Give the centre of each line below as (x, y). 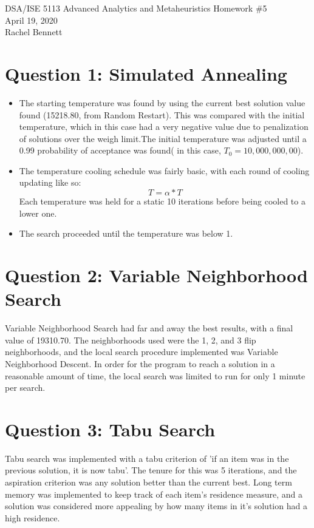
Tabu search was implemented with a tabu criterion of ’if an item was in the (147, 458)
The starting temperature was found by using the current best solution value (162, 102)
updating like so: (50, 182)
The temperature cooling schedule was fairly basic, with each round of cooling (164, 170)
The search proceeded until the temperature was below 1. (126, 233)
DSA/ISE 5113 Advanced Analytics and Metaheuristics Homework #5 (136, 8)
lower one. (38, 213)
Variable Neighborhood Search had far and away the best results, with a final (149, 328)
